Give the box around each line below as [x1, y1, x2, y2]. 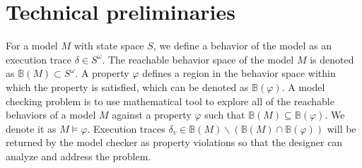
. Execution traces [87, 121, 165, 136]
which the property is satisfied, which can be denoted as [6, 79, 249, 94]
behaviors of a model [6, 107, 96, 122]
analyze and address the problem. [6, 148, 151, 163]
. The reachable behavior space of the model [102, 52, 294, 66]
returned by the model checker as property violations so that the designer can [6, 135, 343, 150]
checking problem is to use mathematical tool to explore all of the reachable [6, 93, 334, 108]
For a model [6, 38, 58, 53]
